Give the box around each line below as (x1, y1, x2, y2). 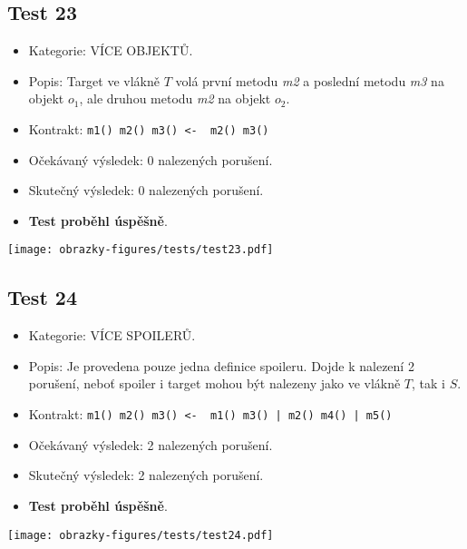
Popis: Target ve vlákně (28, 71, 160, 90)
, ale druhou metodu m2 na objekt (79, 89, 271, 108)
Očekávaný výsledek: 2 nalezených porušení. (28, 435, 273, 454)
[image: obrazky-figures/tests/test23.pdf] (7, 243, 274, 257)
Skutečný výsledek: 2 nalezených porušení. (28, 466, 264, 485)
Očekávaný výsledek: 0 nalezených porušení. (28, 150, 273, 169)
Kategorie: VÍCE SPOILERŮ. (28, 326, 196, 345)
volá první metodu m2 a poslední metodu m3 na (175, 71, 444, 90)
